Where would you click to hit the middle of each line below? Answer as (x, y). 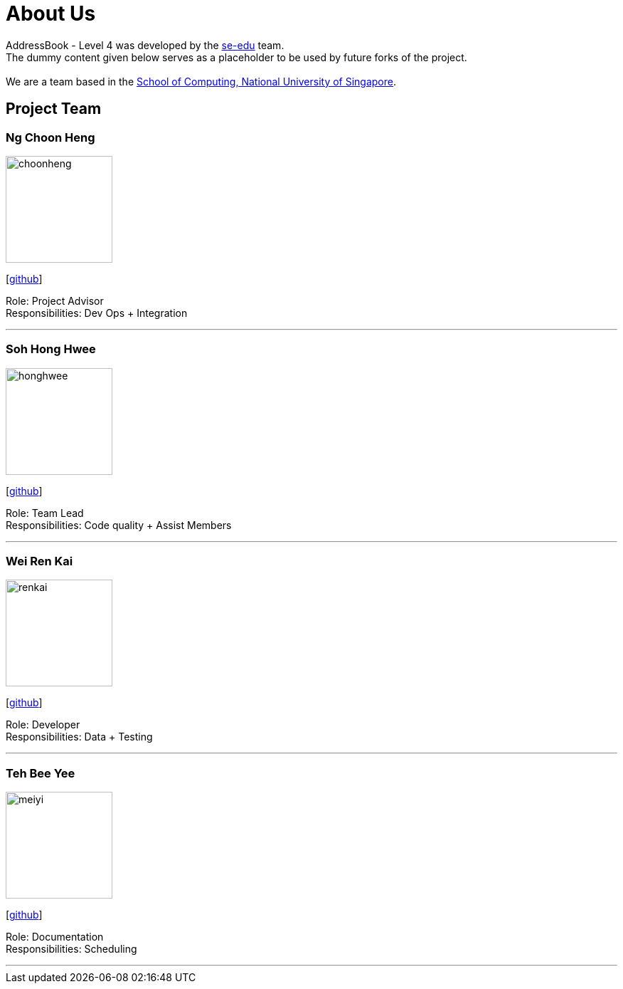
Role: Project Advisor (55, 300)
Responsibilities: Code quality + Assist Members (119, 525)
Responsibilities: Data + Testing (79, 737)
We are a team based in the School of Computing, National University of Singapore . (201, 81)
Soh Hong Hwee (51, 349)
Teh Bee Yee (41, 773)
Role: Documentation (55, 937)
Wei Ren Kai (39, 561)
